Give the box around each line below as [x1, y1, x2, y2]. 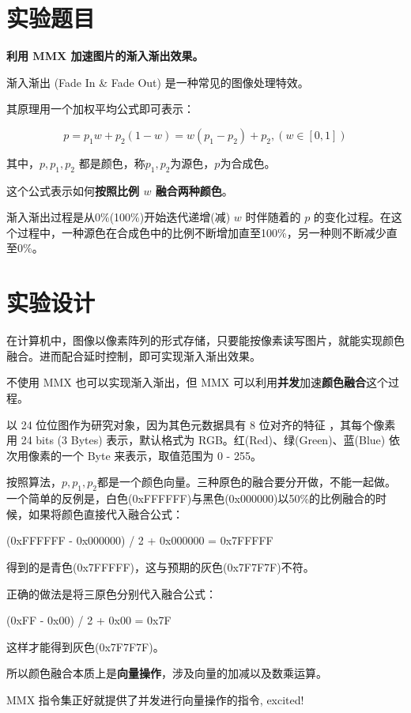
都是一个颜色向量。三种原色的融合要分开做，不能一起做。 [96, 473, 396, 490]
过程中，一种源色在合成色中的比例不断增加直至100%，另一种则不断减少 [17, 224, 386, 240]
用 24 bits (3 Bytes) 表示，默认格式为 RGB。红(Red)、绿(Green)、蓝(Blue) [6, 432, 386, 448]
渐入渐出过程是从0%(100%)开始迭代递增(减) [6, 209, 231, 225]
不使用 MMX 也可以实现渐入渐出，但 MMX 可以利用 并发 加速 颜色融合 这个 [6, 374, 388, 390]
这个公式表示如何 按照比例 [6, 182, 139, 198]
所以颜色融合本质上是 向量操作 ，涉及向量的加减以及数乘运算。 [6, 665, 327, 681]
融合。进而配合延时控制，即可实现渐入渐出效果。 [6, 347, 261, 364]
